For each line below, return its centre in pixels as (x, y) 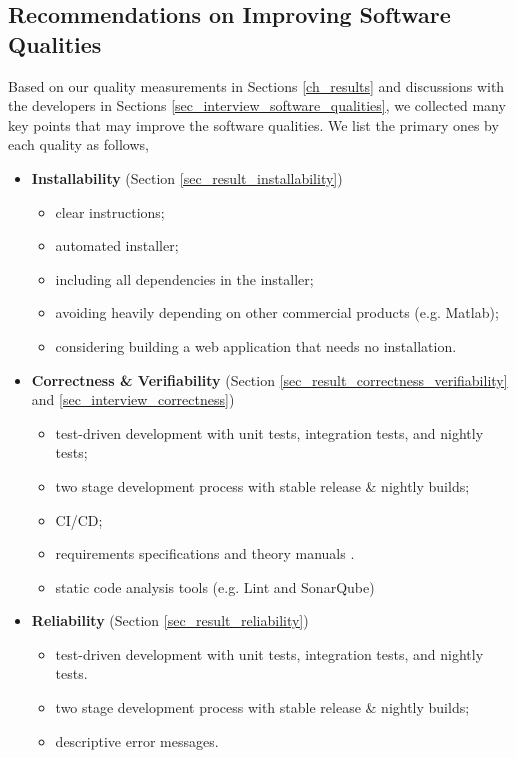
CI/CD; (79, 519)
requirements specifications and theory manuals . (205, 553)
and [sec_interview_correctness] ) (133, 399)
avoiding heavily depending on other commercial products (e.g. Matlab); (277, 312)
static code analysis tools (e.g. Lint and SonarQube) (215, 586)
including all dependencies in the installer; (184, 278)
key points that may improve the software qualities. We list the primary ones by (253, 124)
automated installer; (117, 245)
